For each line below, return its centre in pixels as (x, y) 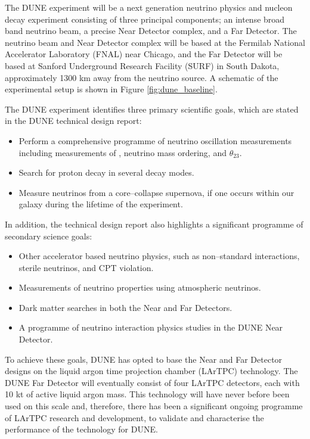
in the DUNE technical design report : (73, 121)
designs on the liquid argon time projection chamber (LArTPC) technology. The (151, 371)
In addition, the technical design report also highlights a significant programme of (154, 224)
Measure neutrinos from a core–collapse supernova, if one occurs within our (156, 192)
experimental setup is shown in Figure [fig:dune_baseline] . (111, 89)
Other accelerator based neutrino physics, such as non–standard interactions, (159, 256)
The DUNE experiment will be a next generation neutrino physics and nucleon (149, 7)
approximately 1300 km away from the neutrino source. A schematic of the (142, 77)
